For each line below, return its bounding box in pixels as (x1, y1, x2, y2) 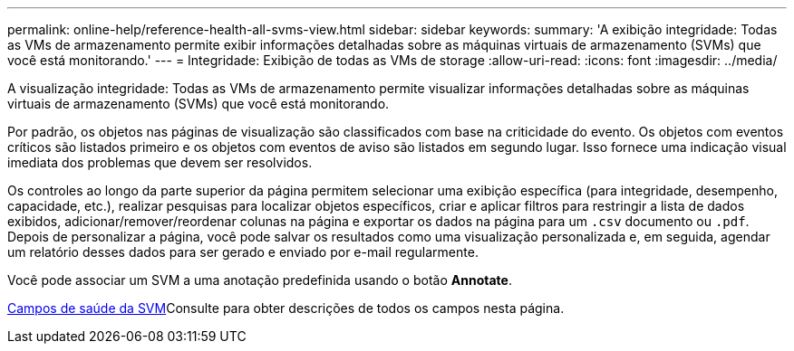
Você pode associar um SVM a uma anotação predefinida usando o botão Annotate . (7, 272, 512, 288)
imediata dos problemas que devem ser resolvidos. (7, 155, 313, 170)
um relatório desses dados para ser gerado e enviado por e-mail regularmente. (7, 244, 479, 260)
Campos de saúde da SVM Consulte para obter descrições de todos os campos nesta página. (7, 300, 565, 316)
